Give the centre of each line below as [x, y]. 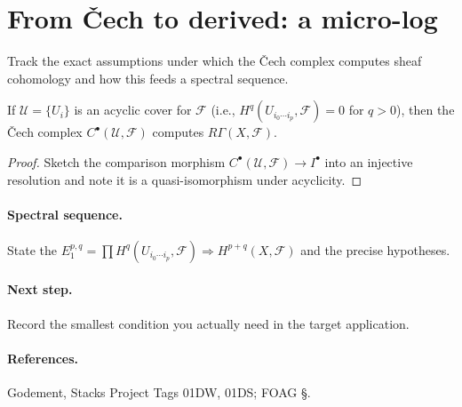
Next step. [40, 289]
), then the [426, 110]
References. [43, 358]
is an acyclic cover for [133, 110]
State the [32, 249]
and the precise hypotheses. [375, 249]
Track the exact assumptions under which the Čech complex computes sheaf [215, 61]
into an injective [369, 161]
